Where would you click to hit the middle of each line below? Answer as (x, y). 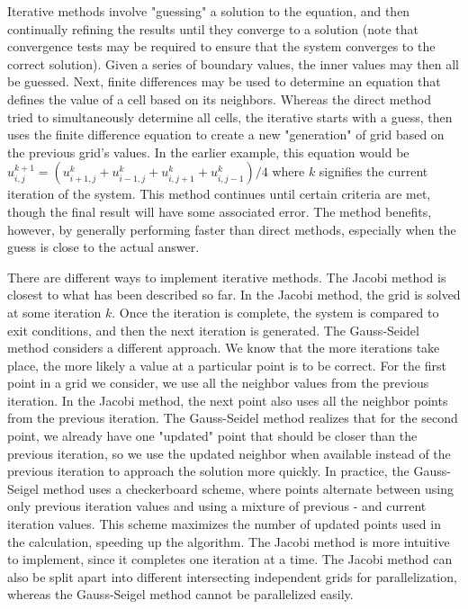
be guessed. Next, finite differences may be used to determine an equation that (224, 81)
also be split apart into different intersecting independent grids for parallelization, (232, 576)
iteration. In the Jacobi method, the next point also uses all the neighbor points (228, 400)
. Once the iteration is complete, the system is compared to (275, 312)
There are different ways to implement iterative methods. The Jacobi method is (227, 277)
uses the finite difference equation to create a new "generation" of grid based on (226, 134)
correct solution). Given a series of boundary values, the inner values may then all (233, 63)
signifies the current (373, 171)
